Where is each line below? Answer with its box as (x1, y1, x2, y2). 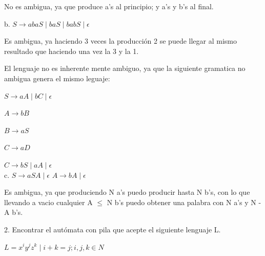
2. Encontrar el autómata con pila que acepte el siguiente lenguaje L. (4, 224, 221, 234)
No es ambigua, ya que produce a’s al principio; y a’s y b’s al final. (4, 1, 214, 11)
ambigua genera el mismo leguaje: (4, 72, 110, 83)
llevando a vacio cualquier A (4, 196, 93, 207)
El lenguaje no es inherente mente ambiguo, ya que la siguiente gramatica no (4, 63, 246, 74)
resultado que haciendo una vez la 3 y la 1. (4, 45, 139, 56)
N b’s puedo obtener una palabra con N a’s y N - (107, 196, 261, 207)
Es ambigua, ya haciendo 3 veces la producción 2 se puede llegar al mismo (4, 35, 237, 46)
